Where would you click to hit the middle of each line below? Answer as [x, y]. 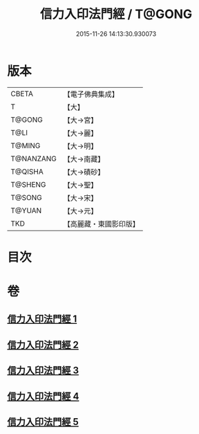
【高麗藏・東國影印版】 [102, 224]
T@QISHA [27, 172]
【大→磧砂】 [84, 172]
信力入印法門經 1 [42, 319]
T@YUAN [26, 210]
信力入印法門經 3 [43, 371]
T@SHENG [28, 184]
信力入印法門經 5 [43, 422]
